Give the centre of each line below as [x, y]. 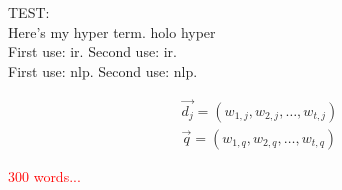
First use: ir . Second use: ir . [92, 51]
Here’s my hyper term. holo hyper [112, 31]
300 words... [44, 175]
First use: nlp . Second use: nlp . [103, 70]
